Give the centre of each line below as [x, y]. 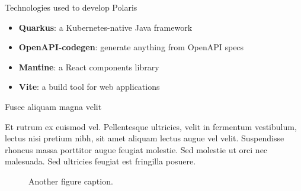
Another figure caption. [71, 181]
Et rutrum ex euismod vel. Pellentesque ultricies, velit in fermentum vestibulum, [151, 126]
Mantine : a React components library [89, 67]
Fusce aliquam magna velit [53, 106]
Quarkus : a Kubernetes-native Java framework [105, 27]
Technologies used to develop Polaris [71, 7]
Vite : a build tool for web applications [89, 87]
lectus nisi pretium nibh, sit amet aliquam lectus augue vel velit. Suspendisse [145, 138]
